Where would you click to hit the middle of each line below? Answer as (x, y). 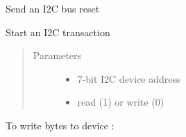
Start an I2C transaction (58, 32)
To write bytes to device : (60, 125)
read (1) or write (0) (121, 102)
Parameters (57, 55)
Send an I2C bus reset (53, 8)
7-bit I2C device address (129, 78)
